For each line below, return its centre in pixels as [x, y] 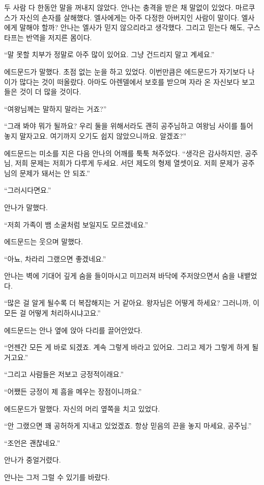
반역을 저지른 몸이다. [59, 37]
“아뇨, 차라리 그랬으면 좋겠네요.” [55, 258]
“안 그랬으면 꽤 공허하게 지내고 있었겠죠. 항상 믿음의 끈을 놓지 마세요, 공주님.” [128, 426]
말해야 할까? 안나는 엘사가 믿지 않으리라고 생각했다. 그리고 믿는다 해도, [132, 27]
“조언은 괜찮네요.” [32, 442]
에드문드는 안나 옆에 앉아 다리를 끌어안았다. [73, 330]
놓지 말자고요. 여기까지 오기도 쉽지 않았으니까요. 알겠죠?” [95, 135]
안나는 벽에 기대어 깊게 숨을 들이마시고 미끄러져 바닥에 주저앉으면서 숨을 [120, 276]
